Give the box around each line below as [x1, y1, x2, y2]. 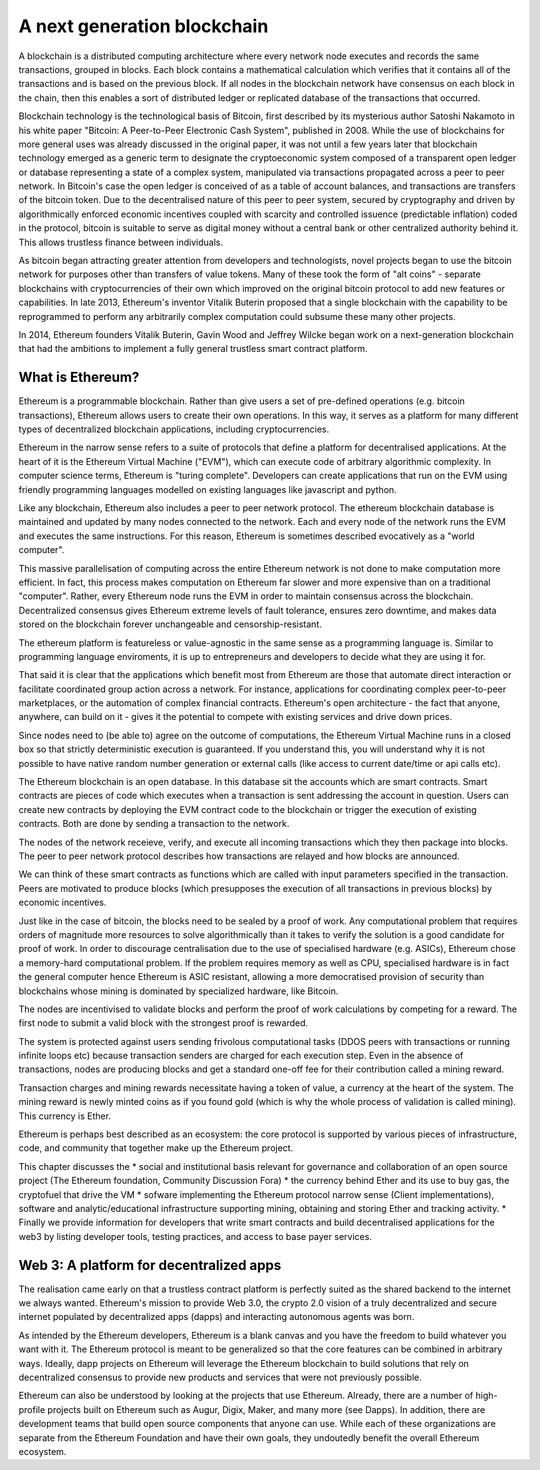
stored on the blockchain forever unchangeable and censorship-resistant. [18, 618, 322, 630]
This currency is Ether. [18, 1110, 112, 1122]
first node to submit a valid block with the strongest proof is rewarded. [18, 1017, 309, 1029]
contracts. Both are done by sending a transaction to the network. [18, 818, 290, 830]
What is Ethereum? [18, 369, 140, 386]
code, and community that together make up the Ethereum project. [18, 1142, 294, 1154]
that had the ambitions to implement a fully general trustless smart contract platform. [18, 343, 369, 355]
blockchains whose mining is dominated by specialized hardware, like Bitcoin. [18, 985, 339, 997]
